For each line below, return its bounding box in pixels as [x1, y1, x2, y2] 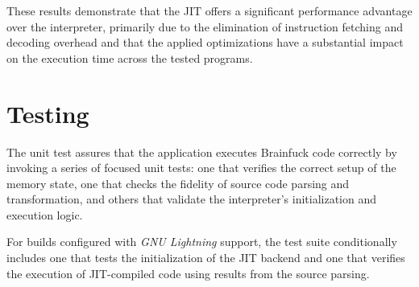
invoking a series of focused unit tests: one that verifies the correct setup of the [6, 159, 396, 176]
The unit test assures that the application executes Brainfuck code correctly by [6, 143, 397, 160]
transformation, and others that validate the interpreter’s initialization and [6, 191, 377, 207]
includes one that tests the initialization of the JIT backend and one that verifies [6, 249, 405, 266]
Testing [6, 96, 89, 129]
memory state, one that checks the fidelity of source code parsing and [6, 174, 350, 191]
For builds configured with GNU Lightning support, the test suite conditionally [6, 233, 397, 250]
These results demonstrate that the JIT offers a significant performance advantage [6, 2, 413, 18]
